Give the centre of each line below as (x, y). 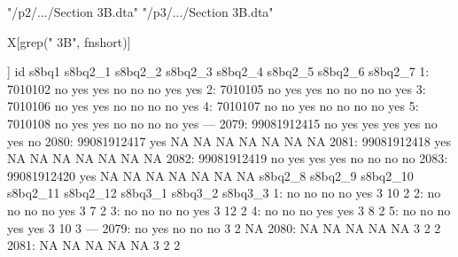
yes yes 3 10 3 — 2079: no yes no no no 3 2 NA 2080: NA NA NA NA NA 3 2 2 (224, 227)
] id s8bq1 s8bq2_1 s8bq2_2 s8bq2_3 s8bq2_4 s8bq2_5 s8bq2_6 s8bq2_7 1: (218, 71)
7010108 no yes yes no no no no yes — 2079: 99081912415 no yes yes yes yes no (222, 123)
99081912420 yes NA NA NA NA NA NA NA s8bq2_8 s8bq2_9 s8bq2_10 (210, 175)
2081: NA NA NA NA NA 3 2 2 (94, 245)
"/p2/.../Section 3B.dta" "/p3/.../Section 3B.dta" (140, 12)
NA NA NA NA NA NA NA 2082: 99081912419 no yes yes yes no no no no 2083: (228, 158)
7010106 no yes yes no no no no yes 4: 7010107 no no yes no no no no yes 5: (213, 106)
